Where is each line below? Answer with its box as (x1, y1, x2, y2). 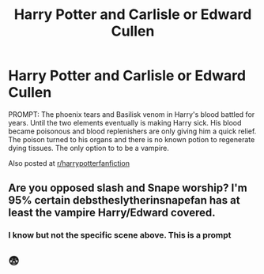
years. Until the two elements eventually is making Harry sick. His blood (8, 118, 242, 127)
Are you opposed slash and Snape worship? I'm (8, 182, 247, 195)
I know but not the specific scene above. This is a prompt (8, 230, 232, 241)
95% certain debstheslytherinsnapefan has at (8, 193, 240, 207)
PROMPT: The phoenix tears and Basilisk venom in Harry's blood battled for (8, 109, 255, 119)
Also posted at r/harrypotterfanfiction (8, 158, 130, 167)
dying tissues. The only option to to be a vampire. (8, 143, 170, 152)
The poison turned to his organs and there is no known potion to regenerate (8, 134, 255, 144)
